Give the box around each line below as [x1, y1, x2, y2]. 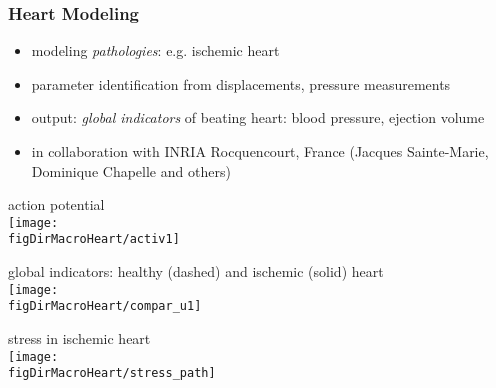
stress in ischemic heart [8, 328, 151, 348]
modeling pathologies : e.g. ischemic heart [31, 40, 280, 61]
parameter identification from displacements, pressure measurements [31, 73, 451, 94]
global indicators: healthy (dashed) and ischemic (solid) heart [8, 261, 384, 282]
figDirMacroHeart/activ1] [8, 232, 180, 247]
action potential [8, 194, 105, 215]
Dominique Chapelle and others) [31, 160, 231, 181]
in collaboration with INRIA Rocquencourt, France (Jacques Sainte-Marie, [31, 141, 489, 161]
